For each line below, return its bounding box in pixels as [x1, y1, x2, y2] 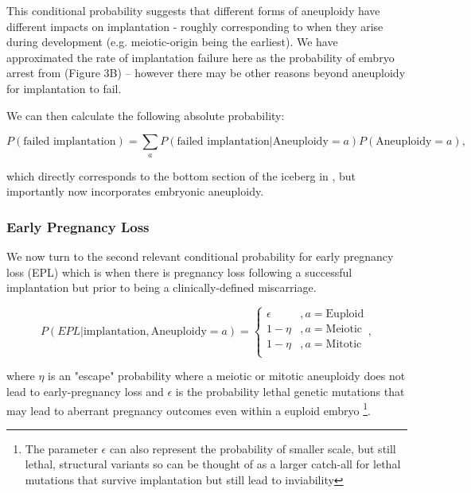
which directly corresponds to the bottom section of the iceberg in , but [6, 167, 356, 184]
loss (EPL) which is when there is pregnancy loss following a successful [6, 263, 352, 280]
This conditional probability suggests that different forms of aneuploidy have [6, 2, 380, 18]
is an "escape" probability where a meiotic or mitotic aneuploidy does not [48, 367, 406, 384]
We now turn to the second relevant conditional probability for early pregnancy [6, 247, 394, 264]
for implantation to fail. [6, 80, 122, 96]
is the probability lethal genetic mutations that [175, 382, 405, 399]
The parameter [25, 440, 98, 456]
